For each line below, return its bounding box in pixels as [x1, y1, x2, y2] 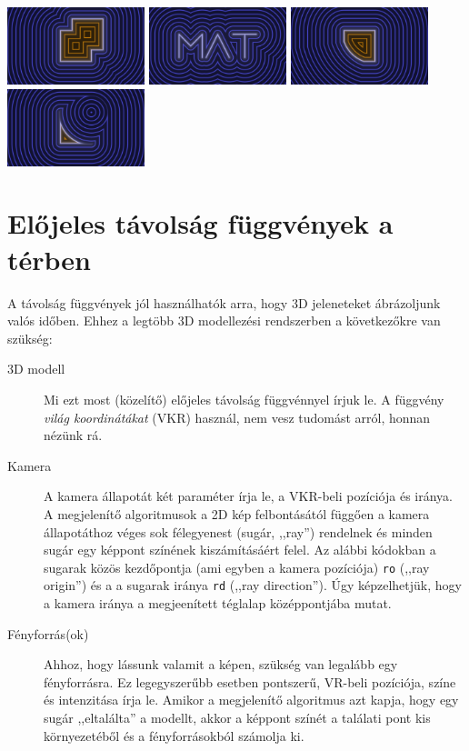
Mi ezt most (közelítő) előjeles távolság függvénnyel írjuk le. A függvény [44, 389, 444, 408]
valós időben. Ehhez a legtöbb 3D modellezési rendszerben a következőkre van [7, 311, 441, 330]
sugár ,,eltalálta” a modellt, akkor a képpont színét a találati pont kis [44, 707, 431, 726]
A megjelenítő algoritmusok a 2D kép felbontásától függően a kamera [44, 504, 430, 523]
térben [7, 240, 91, 277]
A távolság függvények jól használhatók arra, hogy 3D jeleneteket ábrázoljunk [7, 293, 441, 312]
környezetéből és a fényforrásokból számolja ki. [44, 726, 304, 745]
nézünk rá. [44, 426, 103, 445]
